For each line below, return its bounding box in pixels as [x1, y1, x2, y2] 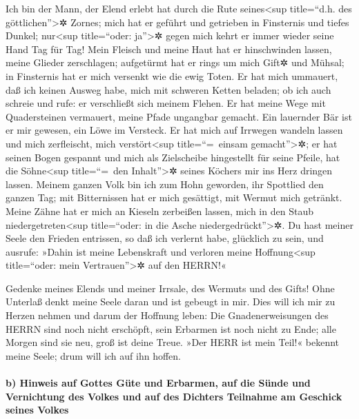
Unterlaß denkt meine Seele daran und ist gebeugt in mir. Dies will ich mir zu [6, 294, 336, 309]
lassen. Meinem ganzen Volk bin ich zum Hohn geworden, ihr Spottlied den [6, 176, 324, 191]
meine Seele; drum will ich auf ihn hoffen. [6, 348, 181, 362]
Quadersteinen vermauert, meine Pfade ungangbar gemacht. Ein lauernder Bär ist [6, 109, 352, 123]
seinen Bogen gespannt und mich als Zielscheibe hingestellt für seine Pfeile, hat [6, 150, 340, 164]
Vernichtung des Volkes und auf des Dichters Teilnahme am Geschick [6, 389, 342, 403]
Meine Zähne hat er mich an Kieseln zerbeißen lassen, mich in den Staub [6, 203, 313, 218]
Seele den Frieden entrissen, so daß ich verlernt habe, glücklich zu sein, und [6, 231, 324, 245]
